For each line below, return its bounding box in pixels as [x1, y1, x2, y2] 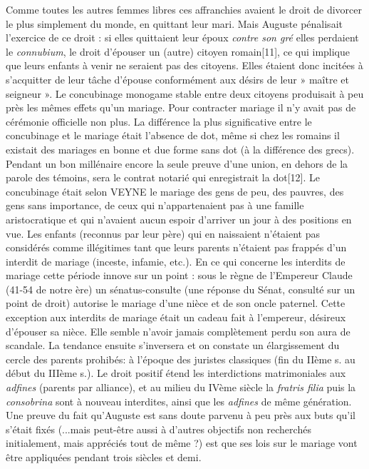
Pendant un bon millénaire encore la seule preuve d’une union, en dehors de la [6, 156, 348, 171]
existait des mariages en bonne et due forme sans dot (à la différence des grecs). [6, 141, 355, 156]
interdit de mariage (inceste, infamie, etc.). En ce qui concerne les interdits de [6, 253, 345, 268]
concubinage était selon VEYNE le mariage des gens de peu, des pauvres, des [6, 183, 344, 198]
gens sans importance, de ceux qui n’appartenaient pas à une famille [6, 198, 304, 213]
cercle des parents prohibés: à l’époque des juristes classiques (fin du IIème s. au [6, 351, 355, 366]
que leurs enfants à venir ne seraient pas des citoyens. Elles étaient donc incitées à [6, 58, 363, 73]
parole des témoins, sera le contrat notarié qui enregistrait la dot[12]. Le [6, 170, 320, 185]
